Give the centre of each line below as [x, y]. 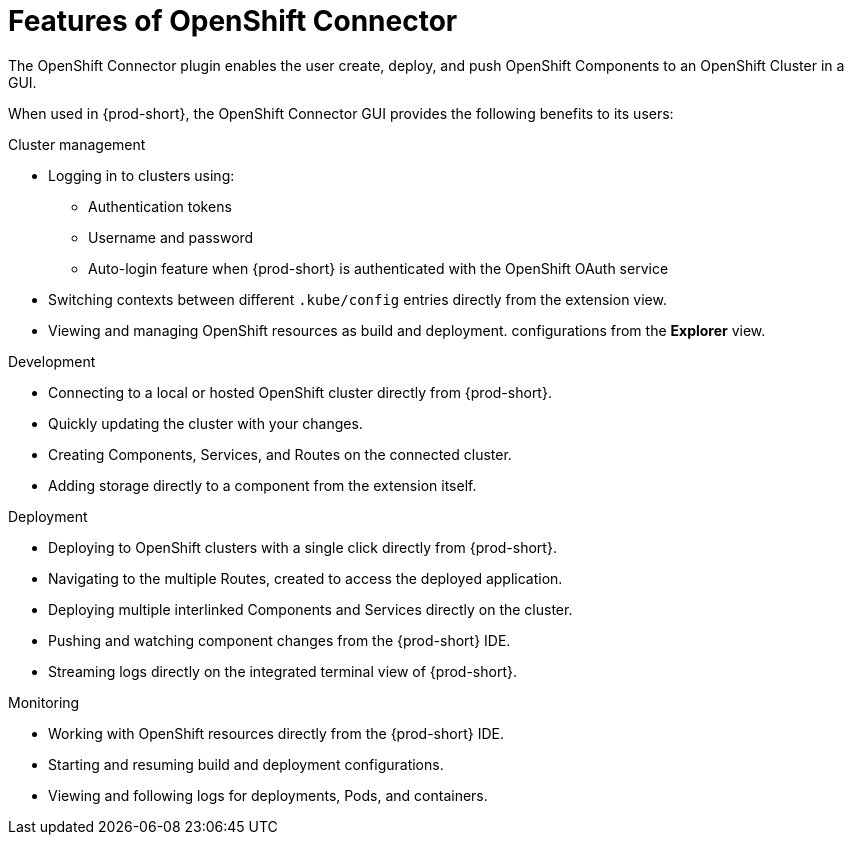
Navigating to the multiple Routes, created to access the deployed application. [305, 578]
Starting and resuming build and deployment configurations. [246, 764]
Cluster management [77, 144]
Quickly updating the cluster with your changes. [205, 423]
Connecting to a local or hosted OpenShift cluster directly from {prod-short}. [300, 392]
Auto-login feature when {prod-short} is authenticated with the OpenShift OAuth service [378, 268]
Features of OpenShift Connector [233, 21]
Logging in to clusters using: [141, 175]
